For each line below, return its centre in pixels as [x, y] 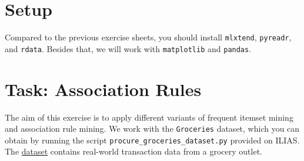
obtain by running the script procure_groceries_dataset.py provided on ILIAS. [152, 140]
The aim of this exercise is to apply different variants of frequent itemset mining [149, 117]
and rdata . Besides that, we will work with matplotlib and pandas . [128, 48]
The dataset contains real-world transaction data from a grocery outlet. [133, 151]
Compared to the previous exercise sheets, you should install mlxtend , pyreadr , [148, 37]
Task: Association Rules [103, 89]
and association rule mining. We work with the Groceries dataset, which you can [152, 129]
